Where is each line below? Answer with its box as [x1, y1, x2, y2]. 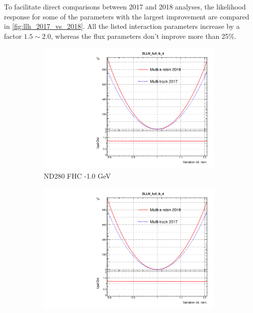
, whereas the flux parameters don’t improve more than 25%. [51, 30, 237, 41]
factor [4, 30, 22, 41]
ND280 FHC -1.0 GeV [44, 171, 111, 181]
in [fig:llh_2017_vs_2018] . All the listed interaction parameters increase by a [4, 21, 240, 31]
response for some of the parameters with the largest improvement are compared [4, 11, 250, 21]
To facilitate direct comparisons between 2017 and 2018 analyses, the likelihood [4, 1, 246, 11]
